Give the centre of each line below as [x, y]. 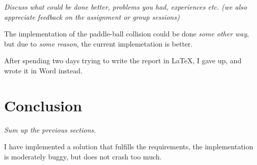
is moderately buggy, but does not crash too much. [83, 156]
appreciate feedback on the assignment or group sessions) [92, 16]
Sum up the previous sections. [50, 129]
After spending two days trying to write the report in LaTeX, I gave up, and [123, 60]
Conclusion [43, 105]
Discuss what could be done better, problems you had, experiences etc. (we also [125, 7]
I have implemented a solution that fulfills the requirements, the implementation [129, 147]
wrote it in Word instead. [43, 70]
